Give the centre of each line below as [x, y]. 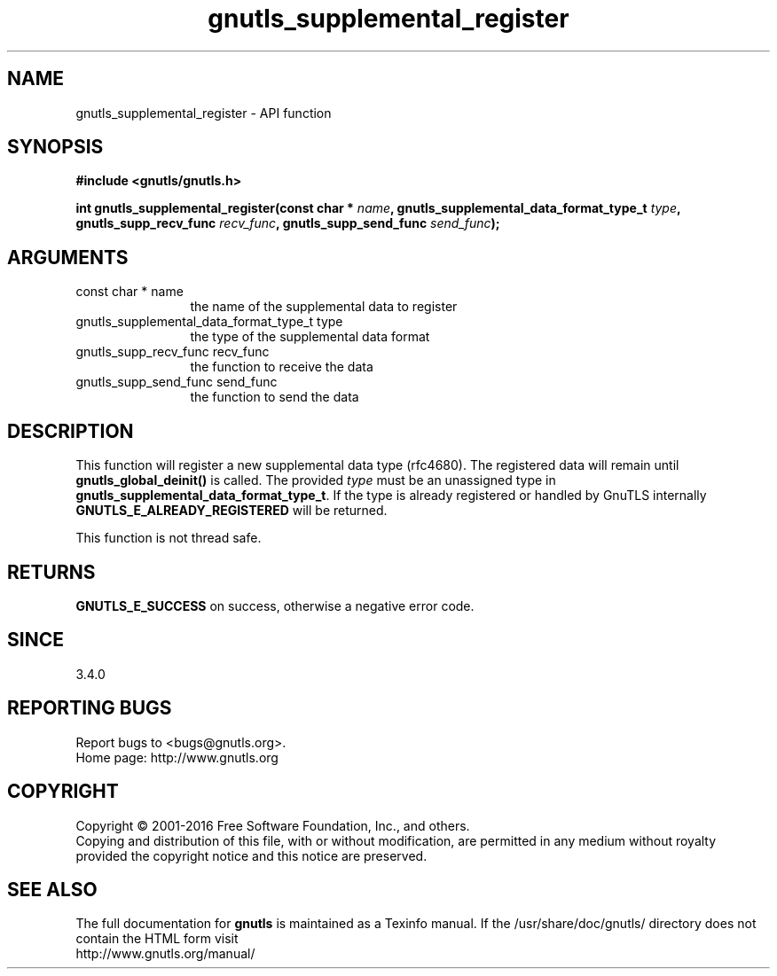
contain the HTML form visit [157, 939]
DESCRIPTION [71, 431]
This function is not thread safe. [169, 538]
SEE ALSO [52, 889]
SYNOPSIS [55, 147]
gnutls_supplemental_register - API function [204, 113]
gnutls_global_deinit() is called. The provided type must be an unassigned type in [316, 480]
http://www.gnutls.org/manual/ [165, 954]
